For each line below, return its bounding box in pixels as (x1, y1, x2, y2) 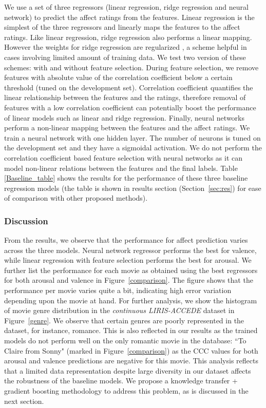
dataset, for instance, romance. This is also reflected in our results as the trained (4, 325, 258, 336)
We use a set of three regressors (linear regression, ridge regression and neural (4, 2, 249, 12)
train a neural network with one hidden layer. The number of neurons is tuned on (4, 132, 261, 143)
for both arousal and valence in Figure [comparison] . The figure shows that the (4, 275, 253, 285)
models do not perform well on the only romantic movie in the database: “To (4, 335, 246, 346)
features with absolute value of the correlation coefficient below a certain (4, 72, 233, 83)
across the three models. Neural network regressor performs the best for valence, (4, 244, 257, 255)
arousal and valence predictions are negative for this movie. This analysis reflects (4, 355, 258, 366)
